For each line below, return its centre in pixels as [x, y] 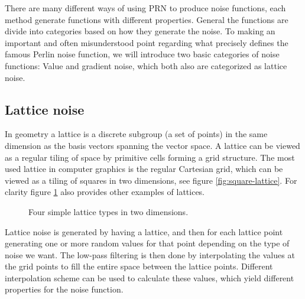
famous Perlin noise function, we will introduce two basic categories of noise [142, 54]
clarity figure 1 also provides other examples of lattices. [105, 192]
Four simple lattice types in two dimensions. [108, 211]
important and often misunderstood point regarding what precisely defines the [147, 42]
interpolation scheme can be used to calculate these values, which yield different [150, 277]
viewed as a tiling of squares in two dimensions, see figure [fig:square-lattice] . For [151, 180]
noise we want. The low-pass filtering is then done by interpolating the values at [150, 254]
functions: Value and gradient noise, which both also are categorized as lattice [146, 65]
